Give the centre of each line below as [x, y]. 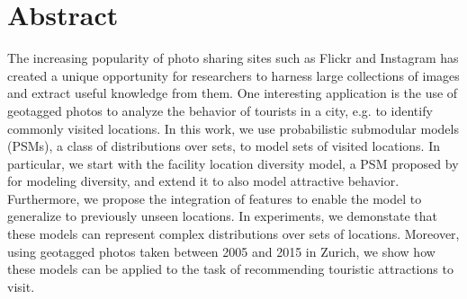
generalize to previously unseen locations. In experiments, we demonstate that [223, 216]
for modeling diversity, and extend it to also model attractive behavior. [203, 181]
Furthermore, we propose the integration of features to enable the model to [215, 198]
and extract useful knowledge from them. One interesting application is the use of [233, 93]
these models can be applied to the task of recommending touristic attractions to [230, 269]
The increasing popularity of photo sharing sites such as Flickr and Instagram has [233, 58]
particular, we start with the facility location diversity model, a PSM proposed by [233, 163]
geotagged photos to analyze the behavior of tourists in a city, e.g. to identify [220, 110]
